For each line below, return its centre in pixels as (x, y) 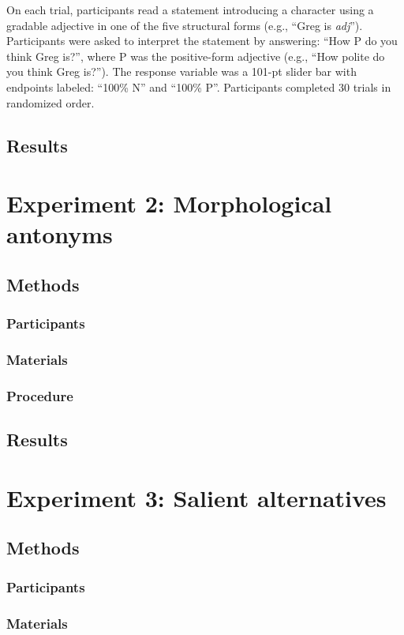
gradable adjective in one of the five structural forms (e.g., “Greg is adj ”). (185, 25)
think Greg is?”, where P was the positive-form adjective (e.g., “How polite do (196, 56)
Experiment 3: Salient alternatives (196, 497)
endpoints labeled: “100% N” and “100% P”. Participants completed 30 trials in (199, 86)
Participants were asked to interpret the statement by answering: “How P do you (202, 41)
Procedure (40, 395)
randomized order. (50, 102)
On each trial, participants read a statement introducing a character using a (190, 9)
